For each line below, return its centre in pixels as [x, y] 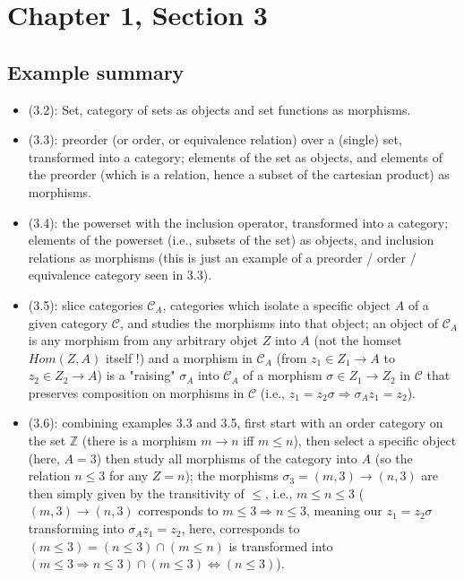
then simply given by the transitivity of [136, 493]
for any [129, 475]
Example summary [96, 71]
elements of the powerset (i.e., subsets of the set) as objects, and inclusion [231, 240]
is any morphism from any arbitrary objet [143, 340]
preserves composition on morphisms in [136, 392]
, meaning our [344, 510]
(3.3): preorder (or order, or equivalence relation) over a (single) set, [215, 139]
